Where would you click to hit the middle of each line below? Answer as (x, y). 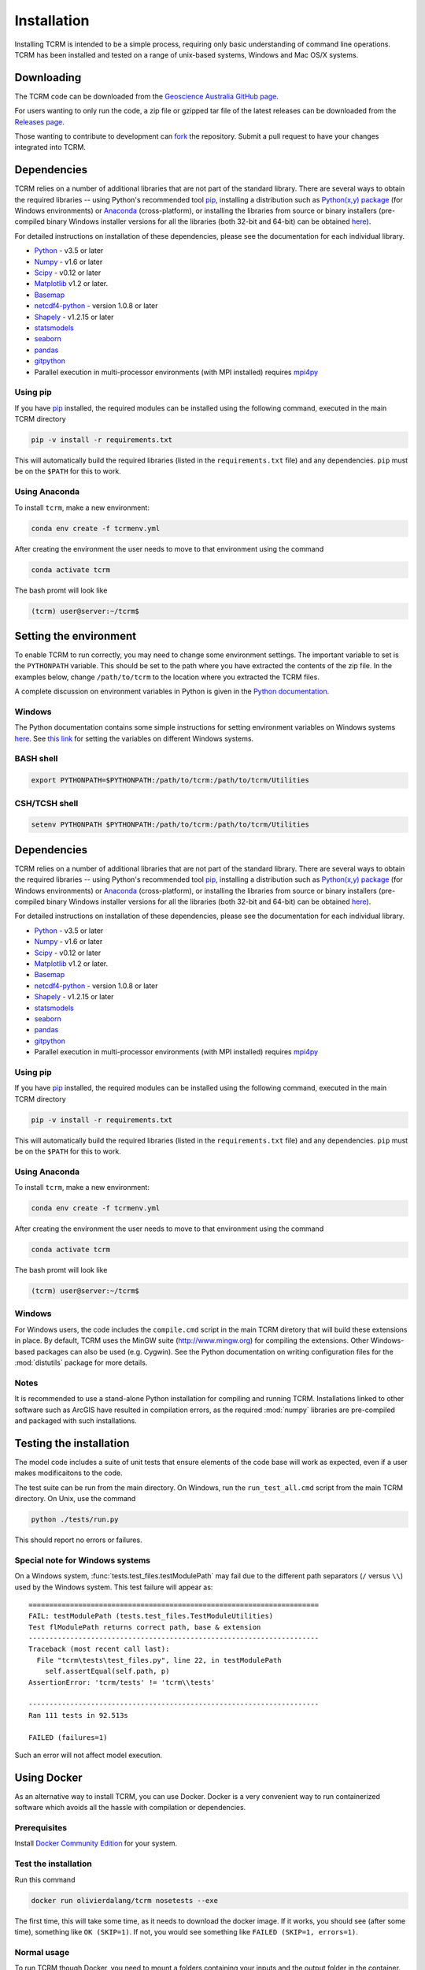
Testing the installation (72, 1443)
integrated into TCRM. (50, 147)
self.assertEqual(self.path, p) (107, 1671)
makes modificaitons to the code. (68, 1473)
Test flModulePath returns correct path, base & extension (145, 1627)
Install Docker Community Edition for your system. (96, 1843)
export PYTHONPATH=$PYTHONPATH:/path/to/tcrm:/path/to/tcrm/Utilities (170, 781)
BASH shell (36, 759)
